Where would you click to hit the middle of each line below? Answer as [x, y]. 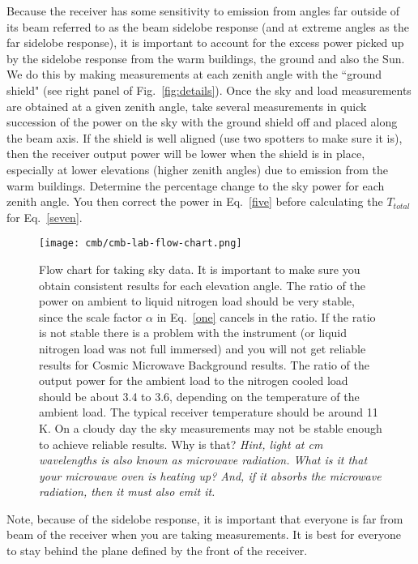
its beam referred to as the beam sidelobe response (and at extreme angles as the [208, 26]
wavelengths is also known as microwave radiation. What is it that [203, 460]
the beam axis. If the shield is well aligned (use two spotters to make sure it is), [205, 137]
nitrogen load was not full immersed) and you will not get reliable [203, 348]
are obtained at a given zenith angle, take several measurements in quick [187, 106]
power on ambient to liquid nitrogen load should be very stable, [197, 301]
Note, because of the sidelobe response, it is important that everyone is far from [205, 518]
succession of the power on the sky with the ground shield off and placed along [202, 122]
